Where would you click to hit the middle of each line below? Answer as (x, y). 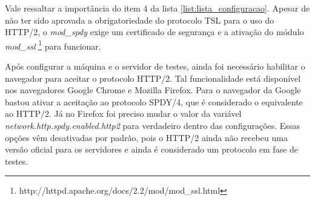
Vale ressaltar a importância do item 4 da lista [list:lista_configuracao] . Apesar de (157, 8)
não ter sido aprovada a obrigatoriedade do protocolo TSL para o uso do (140, 20)
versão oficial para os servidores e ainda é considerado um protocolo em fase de (152, 149)
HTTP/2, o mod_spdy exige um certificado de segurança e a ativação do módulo (154, 32)
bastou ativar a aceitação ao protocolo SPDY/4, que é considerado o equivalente (154, 101)
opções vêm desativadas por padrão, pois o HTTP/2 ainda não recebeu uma (146, 137)
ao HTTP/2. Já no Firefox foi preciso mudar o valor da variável (123, 114)
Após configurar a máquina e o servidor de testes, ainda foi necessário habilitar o (155, 66)
